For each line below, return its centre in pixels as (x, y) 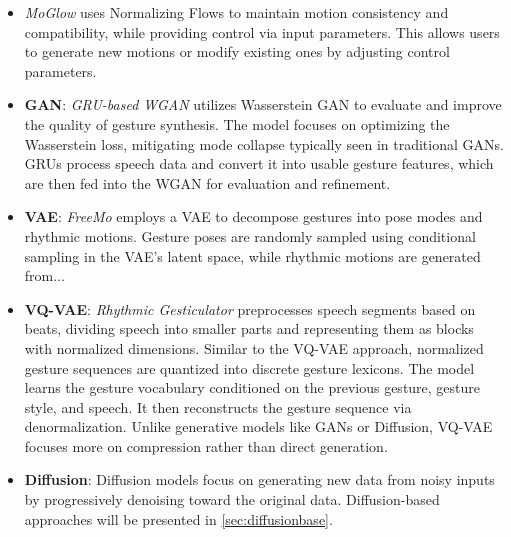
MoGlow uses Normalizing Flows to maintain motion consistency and (236, 12)
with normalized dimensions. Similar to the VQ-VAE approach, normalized (254, 347)
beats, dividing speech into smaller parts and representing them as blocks (249, 328)
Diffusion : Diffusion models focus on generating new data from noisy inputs (259, 479)
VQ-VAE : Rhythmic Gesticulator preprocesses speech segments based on (250, 308)
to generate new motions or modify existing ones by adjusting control (237, 51)
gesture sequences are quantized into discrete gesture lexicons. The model (249, 367)
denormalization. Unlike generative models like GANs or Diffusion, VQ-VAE (258, 426)
